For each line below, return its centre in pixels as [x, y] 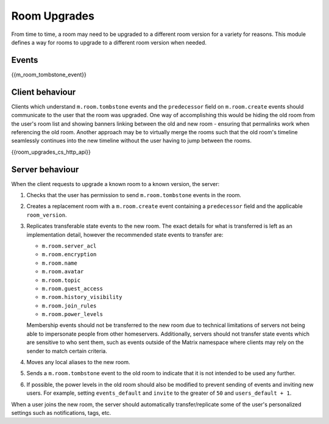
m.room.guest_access [73, 289]
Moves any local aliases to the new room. [78, 362]
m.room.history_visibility [82, 297]
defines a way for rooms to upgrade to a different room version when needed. [109, 42]
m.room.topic [61, 280]
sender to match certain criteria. [67, 351]
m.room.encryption [69, 254]
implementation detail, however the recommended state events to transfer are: [125, 234]
